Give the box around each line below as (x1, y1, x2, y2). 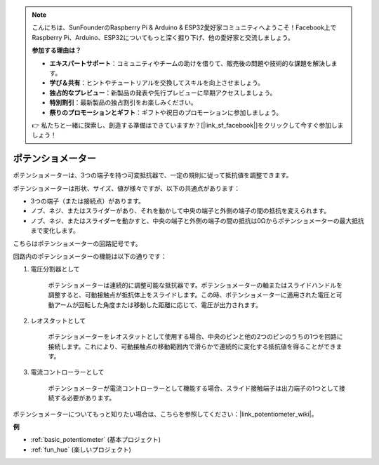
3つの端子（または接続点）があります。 (30, 196, 145, 205)
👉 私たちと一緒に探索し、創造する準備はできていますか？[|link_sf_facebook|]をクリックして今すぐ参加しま (32, 121, 344, 129)
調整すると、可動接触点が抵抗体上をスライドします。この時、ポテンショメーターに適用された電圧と (48, 291, 337, 299)
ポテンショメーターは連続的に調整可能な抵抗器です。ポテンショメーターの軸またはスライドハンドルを (48, 281, 343, 289)
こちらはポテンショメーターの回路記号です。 (13, 239, 142, 248)
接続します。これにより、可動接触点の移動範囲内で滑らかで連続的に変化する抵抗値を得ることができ (48, 342, 336, 351)
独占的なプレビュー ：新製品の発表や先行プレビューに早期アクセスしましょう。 (49, 88, 277, 97)
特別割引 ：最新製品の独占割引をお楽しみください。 (49, 98, 197, 107)
